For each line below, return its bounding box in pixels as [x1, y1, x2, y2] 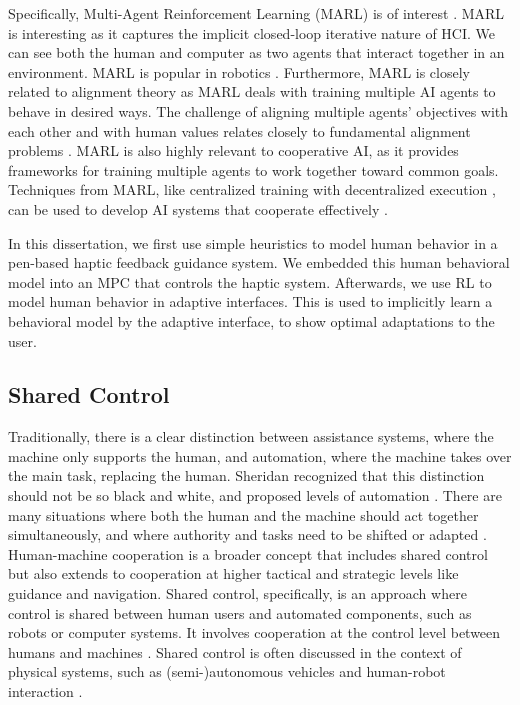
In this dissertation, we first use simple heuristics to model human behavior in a [8, 232, 498, 253]
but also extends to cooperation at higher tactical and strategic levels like [8, 563, 459, 584]
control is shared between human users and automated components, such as [8, 602, 472, 623]
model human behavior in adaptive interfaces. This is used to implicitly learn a [8, 291, 493, 312]
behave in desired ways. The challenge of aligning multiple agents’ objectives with [8, 100, 509, 121]
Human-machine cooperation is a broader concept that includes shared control [8, 543, 488, 564]
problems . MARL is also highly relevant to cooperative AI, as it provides [8, 140, 459, 161]
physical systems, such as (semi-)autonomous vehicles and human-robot [8, 661, 446, 682]
